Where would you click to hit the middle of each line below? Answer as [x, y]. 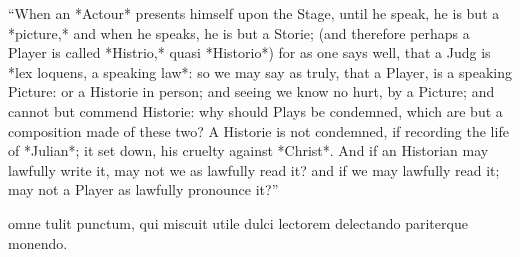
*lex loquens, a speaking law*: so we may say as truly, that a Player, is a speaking [260, 71]
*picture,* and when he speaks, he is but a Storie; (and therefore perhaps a [239, 32]
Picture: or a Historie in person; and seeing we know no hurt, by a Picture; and [251, 91]
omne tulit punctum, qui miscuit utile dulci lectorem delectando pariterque [238, 222]
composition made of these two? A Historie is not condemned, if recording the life [258, 130]
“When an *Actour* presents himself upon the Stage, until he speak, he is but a [254, 13]
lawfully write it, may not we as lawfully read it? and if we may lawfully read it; [254, 169]
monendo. [38, 242]
